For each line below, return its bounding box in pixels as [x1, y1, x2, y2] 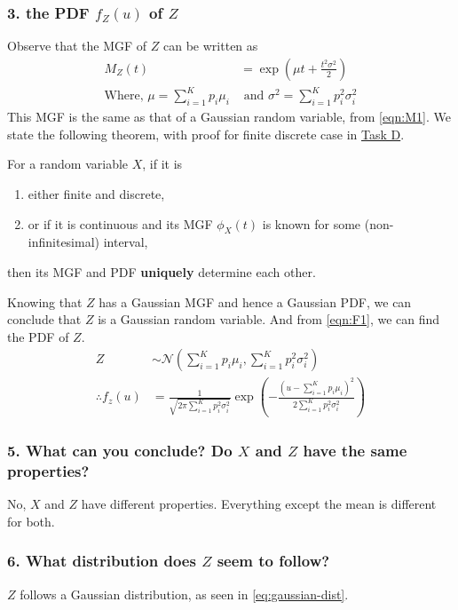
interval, [103, 233, 148, 251]
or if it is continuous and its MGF [28, 214, 213, 233]
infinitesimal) [28, 233, 100, 251]
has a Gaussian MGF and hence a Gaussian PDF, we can [99, 292, 412, 311]
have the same [303, 440, 407, 462]
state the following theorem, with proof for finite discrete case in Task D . [7, 124, 405, 143]
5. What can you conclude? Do [7, 440, 233, 462]
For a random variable [7, 154, 129, 173]
